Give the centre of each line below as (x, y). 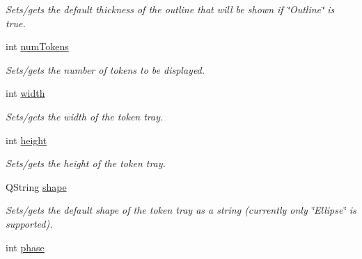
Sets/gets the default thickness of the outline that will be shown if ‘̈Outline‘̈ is (170, 9)
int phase (25, 247)
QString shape (36, 186)
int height (26, 140)
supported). (29, 223)
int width (25, 93)
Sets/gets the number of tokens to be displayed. (105, 69)
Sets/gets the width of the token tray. (85, 116)
